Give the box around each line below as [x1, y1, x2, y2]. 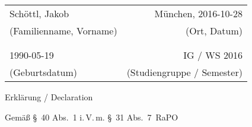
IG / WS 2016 [183, 48, 243, 62]
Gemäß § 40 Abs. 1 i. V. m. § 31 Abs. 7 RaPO [5, 110, 178, 123]
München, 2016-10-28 [154, 7, 243, 20]
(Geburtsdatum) [9, 65, 78, 79]
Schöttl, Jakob [9, 7, 69, 20]
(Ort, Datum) [186, 24, 243, 37]
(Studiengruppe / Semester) [126, 65, 243, 79]
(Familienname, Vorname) [9, 24, 117, 37]
